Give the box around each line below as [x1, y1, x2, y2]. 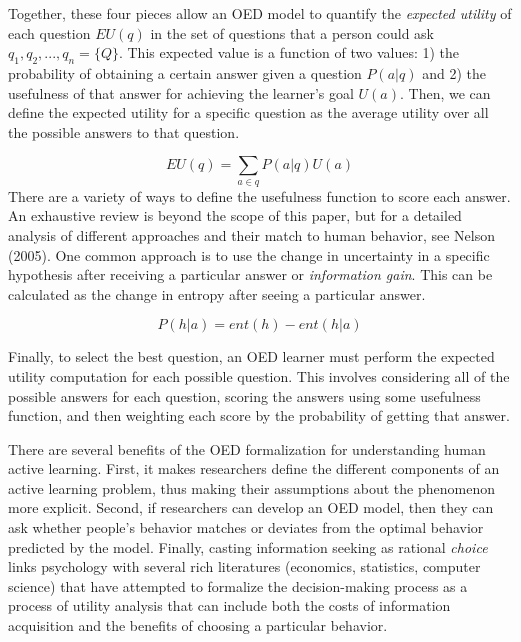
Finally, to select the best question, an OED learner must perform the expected [8, 346, 495, 367]
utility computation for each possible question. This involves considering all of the [8, 365, 510, 386]
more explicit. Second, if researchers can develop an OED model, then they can [8, 497, 494, 518]
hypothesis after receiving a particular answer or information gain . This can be [8, 264, 493, 285]
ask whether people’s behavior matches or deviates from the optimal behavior [8, 517, 484, 538]
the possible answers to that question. [8, 121, 240, 142]
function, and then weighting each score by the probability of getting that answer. [8, 405, 510, 426]
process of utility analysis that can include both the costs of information [8, 595, 451, 616]
